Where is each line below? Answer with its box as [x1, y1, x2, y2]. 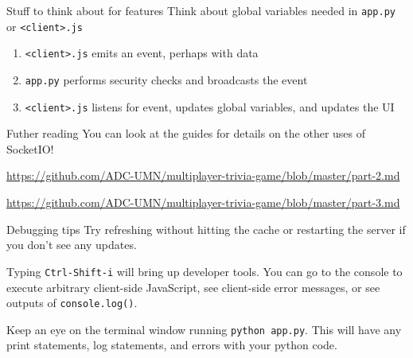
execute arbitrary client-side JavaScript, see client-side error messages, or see [6, 278, 380, 295]
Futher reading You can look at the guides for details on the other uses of [6, 125, 366, 142]
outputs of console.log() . [6, 294, 138, 311]
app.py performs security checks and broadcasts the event [25, 71, 308, 88]
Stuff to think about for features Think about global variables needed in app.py [6, 2, 395, 18]
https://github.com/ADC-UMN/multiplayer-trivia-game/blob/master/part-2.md [6, 167, 400, 184]
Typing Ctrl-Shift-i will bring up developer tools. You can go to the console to [6, 263, 403, 279]
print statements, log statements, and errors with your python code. [6, 337, 337, 353]
